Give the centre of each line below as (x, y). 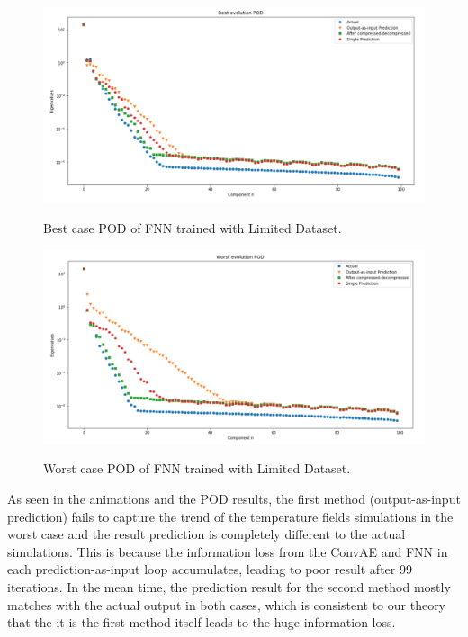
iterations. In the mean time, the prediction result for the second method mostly (229, 587)
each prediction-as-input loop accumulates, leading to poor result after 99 (210, 569)
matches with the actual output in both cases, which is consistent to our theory (227, 604)
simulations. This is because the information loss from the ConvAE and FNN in (228, 551)
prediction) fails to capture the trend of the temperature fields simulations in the (230, 516)
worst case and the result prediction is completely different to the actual (207, 534)
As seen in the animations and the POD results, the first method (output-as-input (234, 499)
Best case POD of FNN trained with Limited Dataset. (193, 227)
